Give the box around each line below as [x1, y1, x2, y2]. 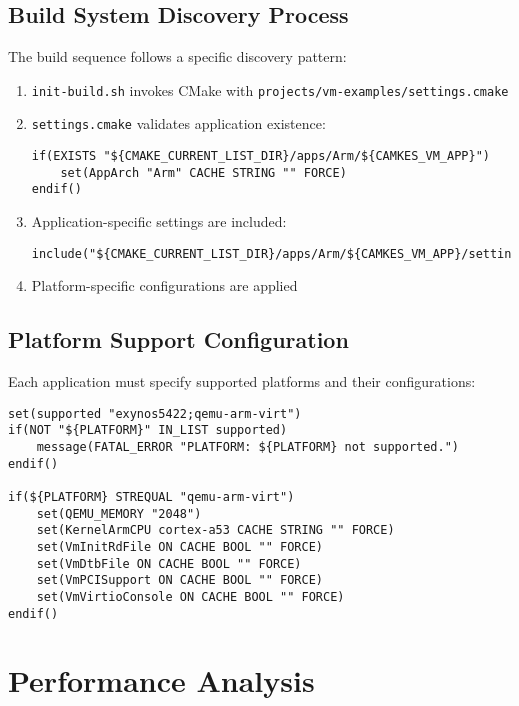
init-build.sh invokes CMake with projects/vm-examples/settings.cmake [31, 79, 509, 100]
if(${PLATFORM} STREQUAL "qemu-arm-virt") [8, 490, 295, 504]
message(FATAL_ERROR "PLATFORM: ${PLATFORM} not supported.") [36, 440, 460, 455]
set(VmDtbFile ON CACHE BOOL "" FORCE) [36, 556, 302, 571]
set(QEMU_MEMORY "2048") [36, 506, 202, 521]
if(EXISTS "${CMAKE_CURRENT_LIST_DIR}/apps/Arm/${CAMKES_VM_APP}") [31, 149, 490, 164]
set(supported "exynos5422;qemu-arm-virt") [8, 406, 302, 421]
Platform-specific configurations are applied [31, 275, 298, 296]
